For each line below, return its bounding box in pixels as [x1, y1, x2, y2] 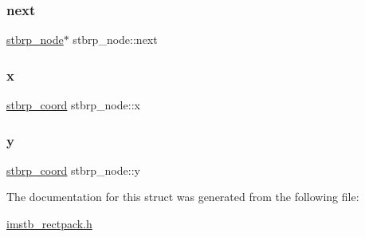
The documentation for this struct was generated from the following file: [6, 188, 359, 205]
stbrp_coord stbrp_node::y [6, 161, 140, 178]
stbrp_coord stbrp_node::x [6, 97, 140, 113]
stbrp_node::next [73, 31, 158, 48]
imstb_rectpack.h [6, 215, 92, 232]
